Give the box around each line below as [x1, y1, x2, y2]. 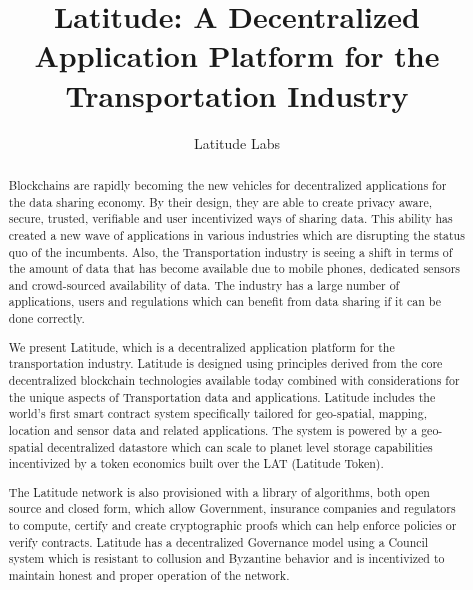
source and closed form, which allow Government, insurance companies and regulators [8, 500, 456, 517]
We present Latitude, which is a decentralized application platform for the [8, 338, 395, 355]
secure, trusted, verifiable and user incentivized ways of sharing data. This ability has [8, 210, 453, 227]
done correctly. [8, 310, 85, 327]
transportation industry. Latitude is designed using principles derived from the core [8, 355, 443, 372]
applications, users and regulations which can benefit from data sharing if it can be [8, 293, 441, 310]
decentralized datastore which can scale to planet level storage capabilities [47, 438, 433, 455]
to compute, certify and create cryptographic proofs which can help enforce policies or [8, 517, 457, 534]
